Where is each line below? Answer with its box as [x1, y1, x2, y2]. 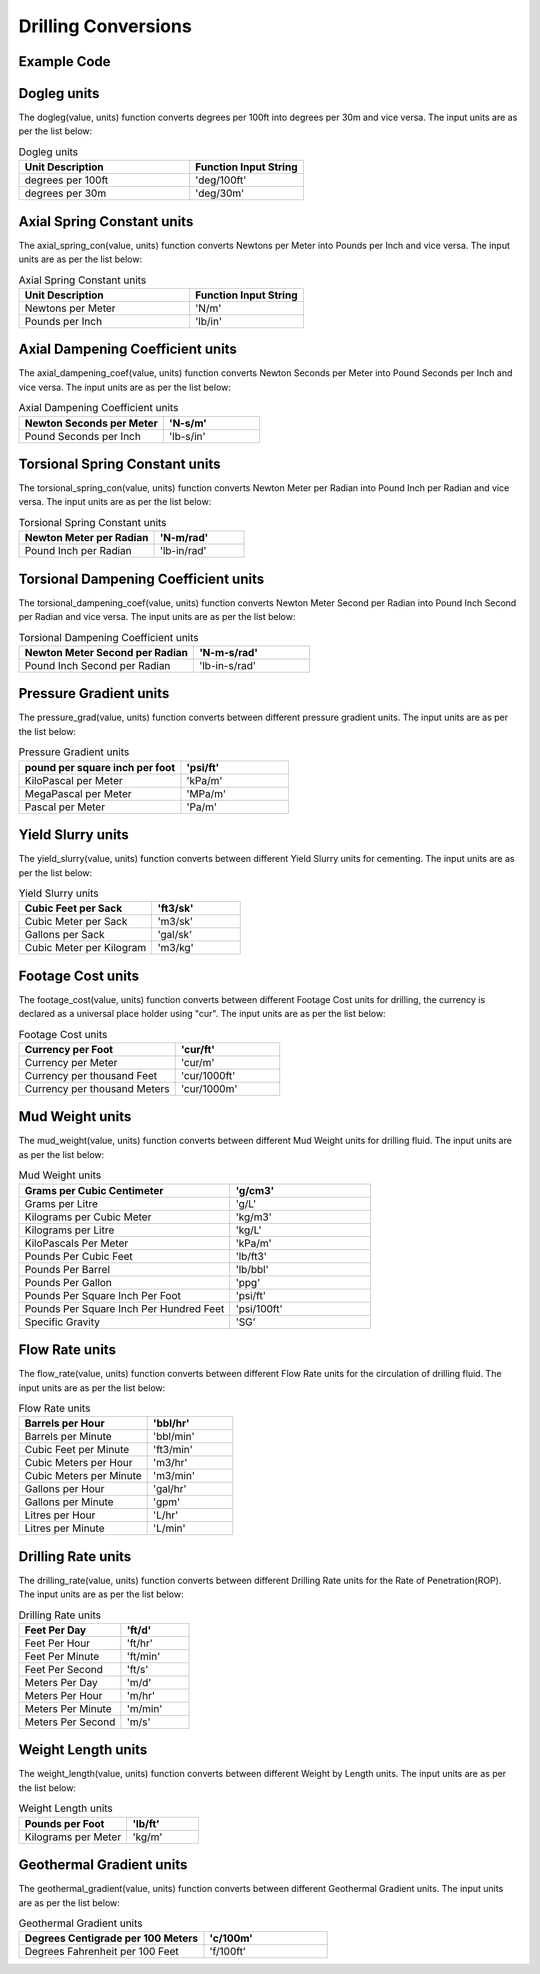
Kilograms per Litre [24, 1223, 115, 1237]
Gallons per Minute [24, 1495, 114, 1509]
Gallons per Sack [24, 928, 105, 942]
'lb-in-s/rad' [198, 658, 257, 672]
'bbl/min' [153, 1430, 195, 1444]
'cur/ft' [180, 1042, 215, 1056]
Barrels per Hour [24, 1416, 105, 1430]
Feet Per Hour [24, 1636, 90, 1650]
